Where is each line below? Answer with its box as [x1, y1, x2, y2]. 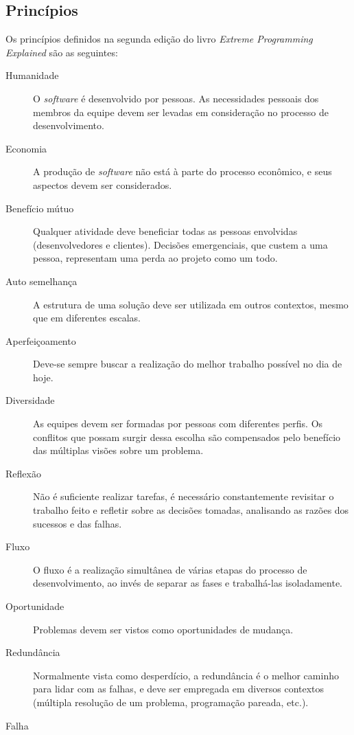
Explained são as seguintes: [5, 45, 118, 59]
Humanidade [5, 68, 59, 82]
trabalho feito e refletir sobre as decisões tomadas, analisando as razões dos [33, 503, 349, 517]
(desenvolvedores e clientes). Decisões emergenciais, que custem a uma [33, 237, 328, 251]
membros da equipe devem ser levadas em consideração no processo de [33, 104, 329, 119]
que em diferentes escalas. [33, 310, 141, 325]
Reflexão [5, 466, 41, 480]
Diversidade [5, 393, 55, 407]
